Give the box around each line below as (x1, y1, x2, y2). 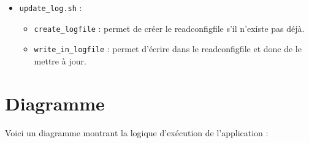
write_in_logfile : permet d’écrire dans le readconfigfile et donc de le (34, 42, 302, 55)
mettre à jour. (34, 54, 86, 67)
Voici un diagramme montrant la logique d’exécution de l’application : (5, 126, 269, 139)
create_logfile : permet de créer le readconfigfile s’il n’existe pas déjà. (34, 21, 305, 34)
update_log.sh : (19, 1, 82, 14)
